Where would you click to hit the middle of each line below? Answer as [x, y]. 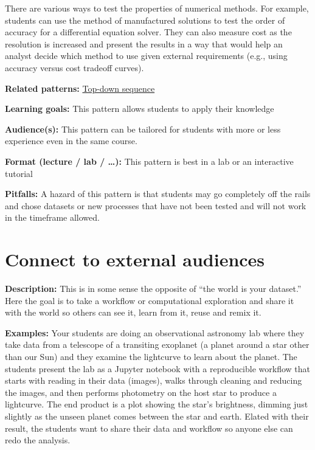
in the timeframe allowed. [52, 217]
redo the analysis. [38, 440]
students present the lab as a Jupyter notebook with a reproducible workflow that [157, 368]
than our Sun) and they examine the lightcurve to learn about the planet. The [151, 356]
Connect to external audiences [135, 259]
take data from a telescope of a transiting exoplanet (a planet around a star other [157, 344]
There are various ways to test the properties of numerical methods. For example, [157, 8]
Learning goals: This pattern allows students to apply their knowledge [140, 109]
